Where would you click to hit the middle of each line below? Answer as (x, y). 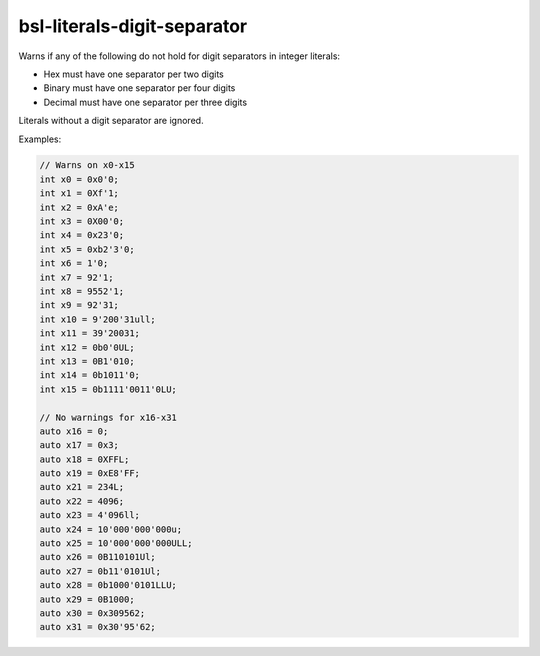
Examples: (40, 139)
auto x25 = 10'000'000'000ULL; (116, 543)
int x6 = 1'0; (74, 263)
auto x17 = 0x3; (79, 445)
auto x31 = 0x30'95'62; (98, 627)
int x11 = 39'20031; (89, 333)
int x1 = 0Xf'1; (79, 193)
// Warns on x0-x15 (87, 165)
